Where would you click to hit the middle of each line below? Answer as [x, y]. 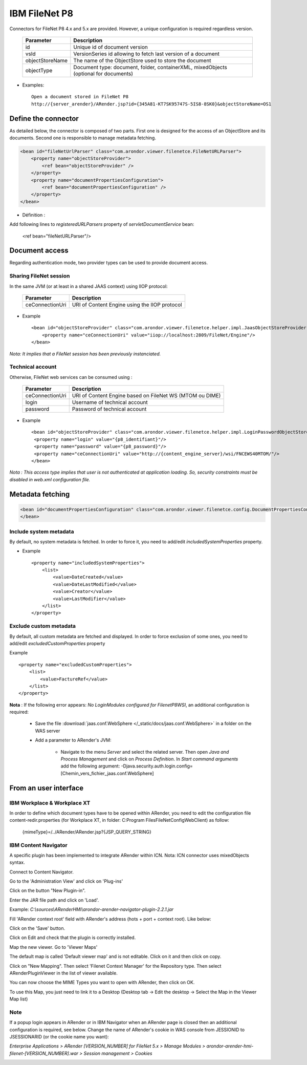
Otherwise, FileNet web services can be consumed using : [71, 377]
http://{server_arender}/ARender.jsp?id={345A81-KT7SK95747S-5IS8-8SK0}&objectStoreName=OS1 [151, 104]
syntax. [17, 862]
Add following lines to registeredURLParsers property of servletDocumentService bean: [102, 224]
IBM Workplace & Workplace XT [50, 803]
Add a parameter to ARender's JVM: [73, 740]
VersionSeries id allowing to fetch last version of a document [146, 54]
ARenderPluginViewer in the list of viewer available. [63, 973]
